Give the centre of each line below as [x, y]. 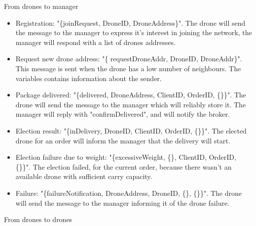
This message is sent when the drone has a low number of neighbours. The [128, 68]
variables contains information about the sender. [89, 78]
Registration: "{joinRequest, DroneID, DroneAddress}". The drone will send [130, 23]
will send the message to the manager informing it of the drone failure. [123, 203]
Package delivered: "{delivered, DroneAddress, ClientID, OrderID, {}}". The [131, 95]
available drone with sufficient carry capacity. [84, 176]
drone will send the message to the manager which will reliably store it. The [131, 104]
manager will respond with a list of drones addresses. [95, 42]
